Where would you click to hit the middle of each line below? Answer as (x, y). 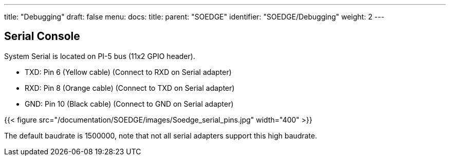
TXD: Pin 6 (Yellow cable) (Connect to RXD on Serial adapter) (128, 72)
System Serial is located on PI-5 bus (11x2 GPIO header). (100, 56)
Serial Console (42, 36)
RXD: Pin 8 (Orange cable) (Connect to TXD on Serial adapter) (130, 88)
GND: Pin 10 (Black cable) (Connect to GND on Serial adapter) (129, 104)
